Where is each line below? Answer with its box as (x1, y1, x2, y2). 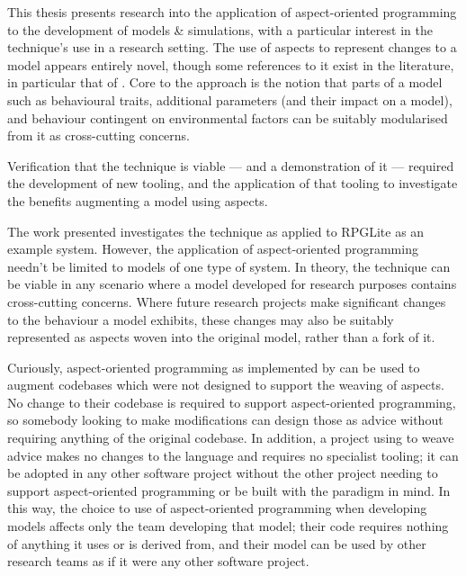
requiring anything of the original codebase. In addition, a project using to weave (7, 428, 454, 447)
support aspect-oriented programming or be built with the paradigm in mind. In (7, 481, 451, 499)
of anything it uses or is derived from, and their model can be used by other (7, 534, 426, 553)
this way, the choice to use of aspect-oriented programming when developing (7, 499, 427, 517)
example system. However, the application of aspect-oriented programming (7, 239, 418, 258)
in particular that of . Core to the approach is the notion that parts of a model (7, 73, 443, 92)
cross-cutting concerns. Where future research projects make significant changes (7, 292, 446, 310)
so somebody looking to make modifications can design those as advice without (7, 410, 444, 429)
